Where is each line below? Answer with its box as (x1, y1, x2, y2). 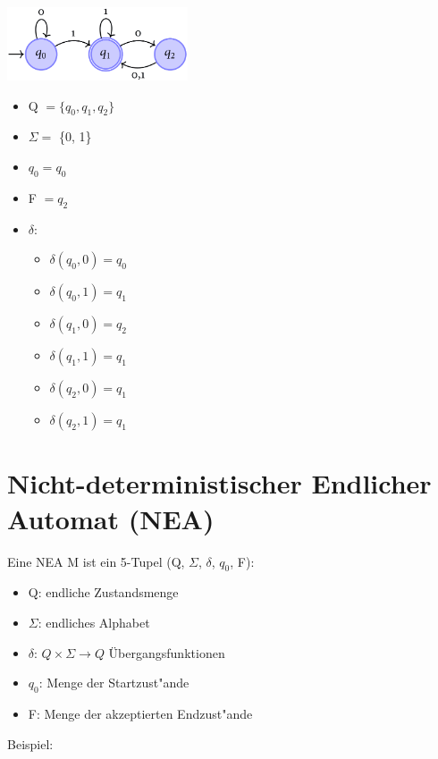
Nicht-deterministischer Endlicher (7, 465, 432, 502)
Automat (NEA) (7, 500, 215, 536)
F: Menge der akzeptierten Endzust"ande (28, 704, 253, 722)
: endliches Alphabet (38, 612, 150, 631)
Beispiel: (7, 734, 54, 753)
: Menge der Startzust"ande (38, 673, 190, 692)
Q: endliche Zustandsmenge (28, 583, 179, 602)
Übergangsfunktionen (108, 643, 225, 662)
